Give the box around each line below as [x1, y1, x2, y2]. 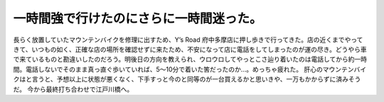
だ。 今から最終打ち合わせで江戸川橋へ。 [13, 85, 134, 93]
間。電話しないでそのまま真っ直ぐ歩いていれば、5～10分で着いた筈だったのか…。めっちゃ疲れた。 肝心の [13, 64, 324, 74]
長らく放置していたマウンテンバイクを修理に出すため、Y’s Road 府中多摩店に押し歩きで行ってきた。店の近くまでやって [13, 35, 363, 44]
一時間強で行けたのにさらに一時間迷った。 [13, 11, 262, 26]
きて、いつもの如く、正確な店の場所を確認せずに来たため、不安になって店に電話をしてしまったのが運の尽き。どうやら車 [13, 45, 367, 53]
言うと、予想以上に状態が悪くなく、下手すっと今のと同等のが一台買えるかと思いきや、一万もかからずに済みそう [31, 75, 361, 84]
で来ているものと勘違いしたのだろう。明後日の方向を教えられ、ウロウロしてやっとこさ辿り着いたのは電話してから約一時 [13, 55, 368, 64]
